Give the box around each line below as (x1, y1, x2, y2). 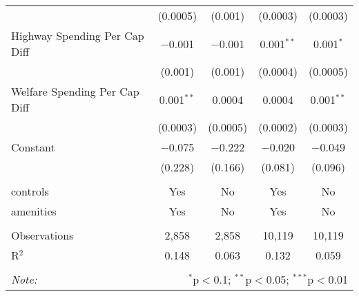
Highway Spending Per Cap (11, 28, 144, 43)
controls (11, 183, 49, 199)
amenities (11, 203, 57, 219)
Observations (11, 227, 74, 243)
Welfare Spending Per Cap (11, 83, 139, 99)
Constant (11, 139, 55, 155)
